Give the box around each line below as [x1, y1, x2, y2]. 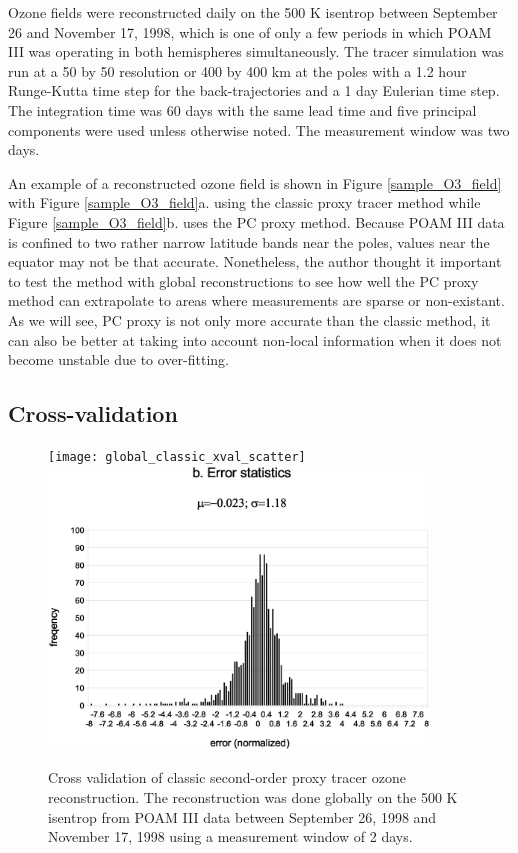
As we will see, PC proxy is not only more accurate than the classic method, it [8, 309, 491, 330]
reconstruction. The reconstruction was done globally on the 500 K [48, 787, 458, 808]
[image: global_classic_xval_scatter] [48, 449, 306, 464]
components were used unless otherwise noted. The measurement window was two [8, 119, 510, 140]
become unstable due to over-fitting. [8, 349, 230, 370]
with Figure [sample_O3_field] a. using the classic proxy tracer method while [8, 192, 481, 213]
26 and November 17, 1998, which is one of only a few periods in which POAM [8, 21, 492, 42]
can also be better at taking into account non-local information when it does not [8, 329, 502, 350]
